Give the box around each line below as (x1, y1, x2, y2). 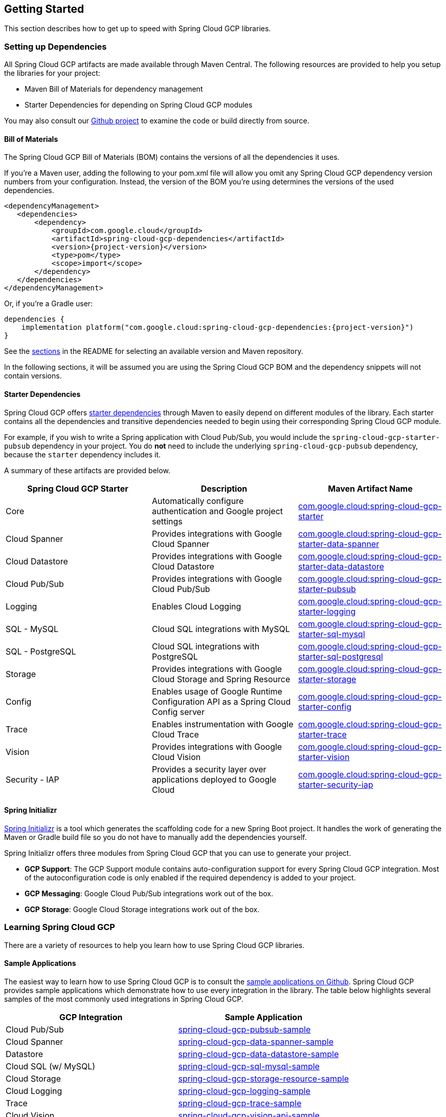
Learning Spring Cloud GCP (4, 922, 115, 933)
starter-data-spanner (298, 538, 380, 549)
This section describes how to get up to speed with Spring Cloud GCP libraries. (4, 24, 271, 33)
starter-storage (298, 673, 356, 684)
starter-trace (298, 729, 347, 740)
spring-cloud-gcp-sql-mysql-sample (178, 1061, 320, 1071)
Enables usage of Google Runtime (151, 686, 282, 697)
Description (200, 483, 248, 494)
